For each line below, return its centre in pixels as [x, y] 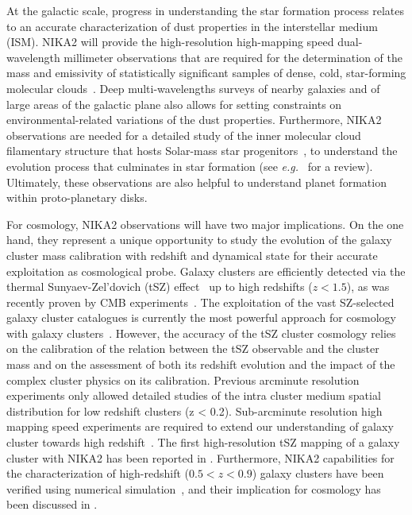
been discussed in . [52, 504]
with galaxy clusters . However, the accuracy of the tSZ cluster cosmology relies [201, 333]
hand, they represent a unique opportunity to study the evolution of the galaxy [199, 240]
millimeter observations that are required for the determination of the [233, 57]
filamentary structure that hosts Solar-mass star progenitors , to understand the [202, 151]
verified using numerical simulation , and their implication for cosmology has [194, 488]
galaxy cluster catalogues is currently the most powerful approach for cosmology [201, 318]
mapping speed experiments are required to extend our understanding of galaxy [200, 426]
